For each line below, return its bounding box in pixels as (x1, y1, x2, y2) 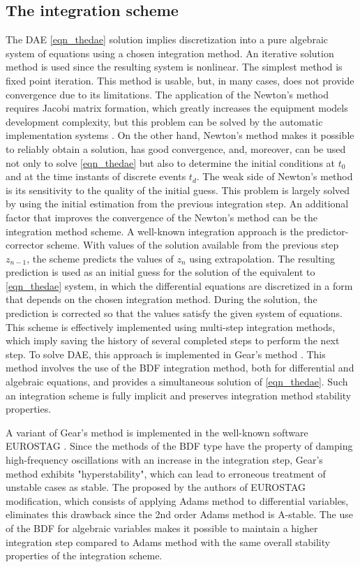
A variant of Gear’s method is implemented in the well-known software (6, 425, 308, 439)
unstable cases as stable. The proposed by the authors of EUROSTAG (6, 480, 306, 494)
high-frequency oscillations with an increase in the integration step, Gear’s (6, 452, 323, 467)
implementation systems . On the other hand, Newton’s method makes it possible (6, 128, 354, 142)
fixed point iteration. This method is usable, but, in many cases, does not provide (6, 73, 354, 87)
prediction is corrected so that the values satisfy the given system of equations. (6, 306, 343, 321)
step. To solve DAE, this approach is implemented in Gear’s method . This (6, 346, 326, 361)
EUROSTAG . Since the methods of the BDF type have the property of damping (6, 439, 353, 453)
